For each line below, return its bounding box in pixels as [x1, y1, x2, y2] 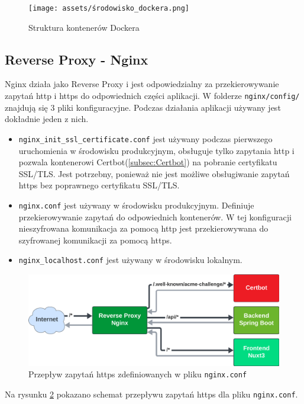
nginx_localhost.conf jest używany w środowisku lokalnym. [18, 254, 242, 266]
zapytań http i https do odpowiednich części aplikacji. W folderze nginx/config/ [5, 89, 300, 102]
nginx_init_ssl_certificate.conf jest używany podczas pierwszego [18, 132, 273, 145]
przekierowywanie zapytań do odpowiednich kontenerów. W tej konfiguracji [18, 210, 292, 223]
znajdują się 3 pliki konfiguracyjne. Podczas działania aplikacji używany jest [5, 101, 281, 113]
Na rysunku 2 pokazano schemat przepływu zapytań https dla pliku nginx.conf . [5, 388, 298, 400]
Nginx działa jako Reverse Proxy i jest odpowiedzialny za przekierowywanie [5, 78, 279, 90]
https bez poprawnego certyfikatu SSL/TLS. [18, 179, 180, 191]
